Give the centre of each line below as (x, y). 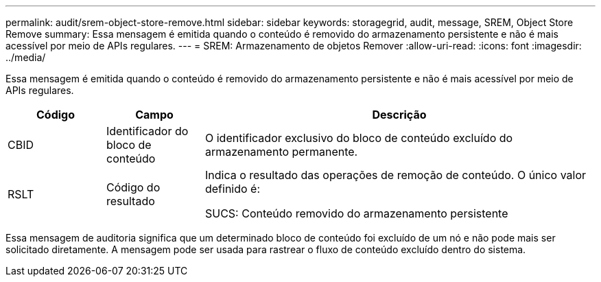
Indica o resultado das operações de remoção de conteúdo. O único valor (396, 175)
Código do (133, 187)
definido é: (233, 189)
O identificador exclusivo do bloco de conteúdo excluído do (359, 138)
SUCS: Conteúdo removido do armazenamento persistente (356, 213)
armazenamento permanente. (281, 152)
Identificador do (147, 131)
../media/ (26, 57)
